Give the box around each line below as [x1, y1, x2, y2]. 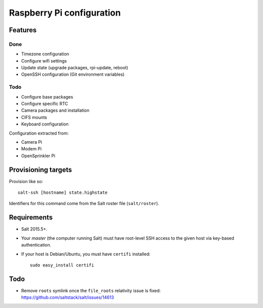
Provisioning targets [9, 165, 72, 174]
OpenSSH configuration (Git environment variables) [21, 71, 125, 78]
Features [9, 26, 37, 34]
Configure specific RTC [21, 101, 68, 107]
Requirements [9, 213, 53, 222]
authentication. [21, 242, 52, 248]
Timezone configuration [21, 51, 69, 57]
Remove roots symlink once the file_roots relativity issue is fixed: [21, 287, 161, 293]
